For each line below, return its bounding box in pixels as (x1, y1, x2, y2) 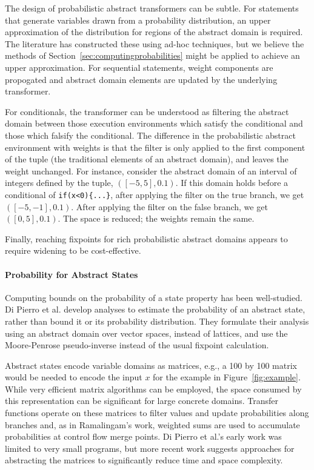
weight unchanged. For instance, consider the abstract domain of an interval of (5, 164, 297, 177)
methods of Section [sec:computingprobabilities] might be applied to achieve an (5, 49, 300, 62)
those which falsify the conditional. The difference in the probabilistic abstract (5, 128, 296, 141)
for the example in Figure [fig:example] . (153, 371, 301, 383)
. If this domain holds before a (175, 176, 289, 189)
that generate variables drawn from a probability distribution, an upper (5, 13, 271, 26)
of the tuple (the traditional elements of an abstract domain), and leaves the (5, 153, 289, 165)
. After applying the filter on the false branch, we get (71, 200, 268, 213)
